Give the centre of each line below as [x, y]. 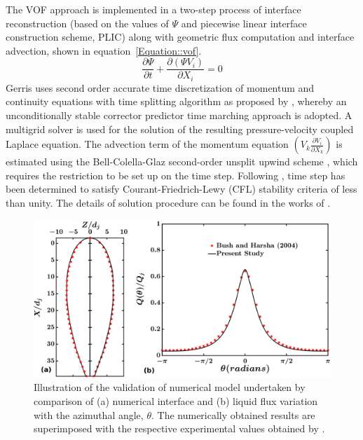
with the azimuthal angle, [89, 414]
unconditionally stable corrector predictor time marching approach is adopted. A [179, 115]
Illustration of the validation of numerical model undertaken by [170, 387]
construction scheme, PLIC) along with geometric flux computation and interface [180, 37]
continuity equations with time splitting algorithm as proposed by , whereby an [176, 101]
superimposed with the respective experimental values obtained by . [179, 428]
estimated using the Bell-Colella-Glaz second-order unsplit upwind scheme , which [182, 161]
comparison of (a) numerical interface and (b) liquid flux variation [176, 401]
